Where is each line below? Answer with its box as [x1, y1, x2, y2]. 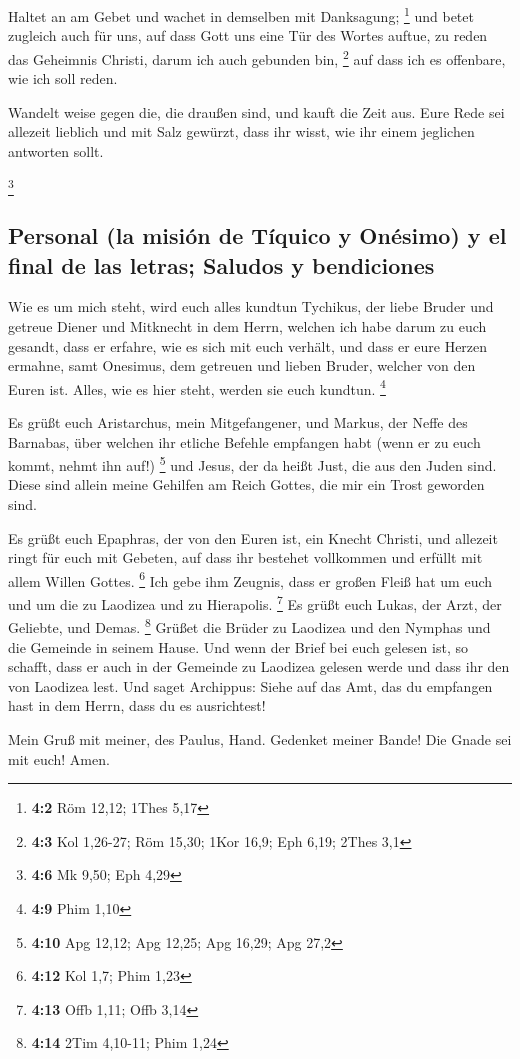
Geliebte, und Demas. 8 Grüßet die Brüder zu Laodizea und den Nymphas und [8, 614, 491, 637]
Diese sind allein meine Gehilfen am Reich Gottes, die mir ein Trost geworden [8, 474, 485, 495]
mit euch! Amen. [8, 748, 110, 769]
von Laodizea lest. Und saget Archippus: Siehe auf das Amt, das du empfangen [8, 675, 493, 696]
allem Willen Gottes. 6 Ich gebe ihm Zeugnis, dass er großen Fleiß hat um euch [8, 567, 493, 591]
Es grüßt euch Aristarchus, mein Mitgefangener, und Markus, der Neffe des [8, 412, 468, 433]
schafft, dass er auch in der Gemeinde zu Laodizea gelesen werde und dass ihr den [8, 656, 510, 677]
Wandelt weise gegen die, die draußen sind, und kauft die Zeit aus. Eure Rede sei [8, 101, 505, 122]
